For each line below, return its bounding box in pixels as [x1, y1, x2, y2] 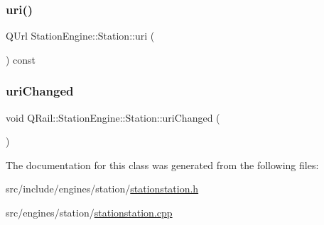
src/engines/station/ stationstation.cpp [6, 205, 173, 219]
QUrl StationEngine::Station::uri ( [6, 28, 155, 43]
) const [6, 52, 36, 67]
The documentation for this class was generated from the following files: [6, 157, 319, 172]
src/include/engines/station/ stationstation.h [6, 181, 199, 196]
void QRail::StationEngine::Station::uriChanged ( [6, 110, 220, 125]
